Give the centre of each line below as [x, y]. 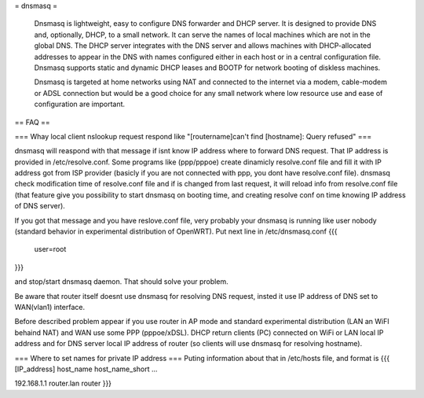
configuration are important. [80, 104]
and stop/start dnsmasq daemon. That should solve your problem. [121, 282]
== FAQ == [32, 122]
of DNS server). [40, 206]
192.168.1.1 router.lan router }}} [63, 383]
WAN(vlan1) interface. [50, 307]
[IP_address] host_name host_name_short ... [86, 369]
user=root [50, 249]
